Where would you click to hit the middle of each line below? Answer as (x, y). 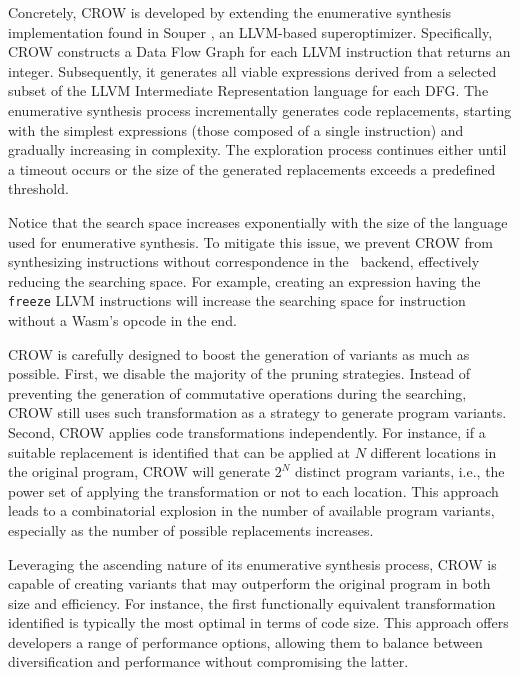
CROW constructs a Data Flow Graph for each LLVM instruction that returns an (259, 51)
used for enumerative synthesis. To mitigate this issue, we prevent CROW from (251, 241)
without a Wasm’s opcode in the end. (122, 319)
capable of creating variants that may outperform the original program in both (249, 583)
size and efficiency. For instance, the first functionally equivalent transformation (252, 602)
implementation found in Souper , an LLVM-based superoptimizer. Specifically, (250, 31)
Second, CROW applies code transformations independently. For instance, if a (247, 431)
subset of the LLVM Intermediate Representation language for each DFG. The (248, 90)
